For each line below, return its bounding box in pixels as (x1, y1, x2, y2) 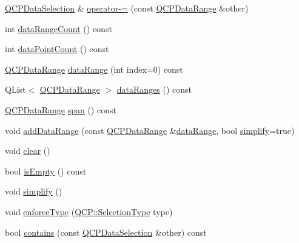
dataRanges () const (116, 83, 192, 96)
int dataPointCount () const (5, 42, 109, 55)
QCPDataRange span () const (5, 103, 116, 116)
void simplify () (5, 185, 62, 198)
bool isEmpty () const (5, 164, 87, 177)
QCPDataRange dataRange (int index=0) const (5, 62, 183, 75)
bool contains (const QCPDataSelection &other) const (5, 225, 207, 238)
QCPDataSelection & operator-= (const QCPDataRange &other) (5, 2, 249, 14)
